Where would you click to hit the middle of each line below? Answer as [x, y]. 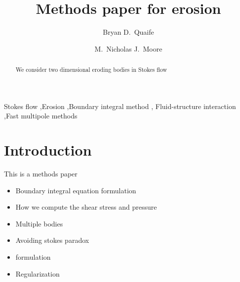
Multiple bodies [39, 223]
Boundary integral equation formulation [76, 190]
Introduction [48, 150]
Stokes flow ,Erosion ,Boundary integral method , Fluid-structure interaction [120, 106]
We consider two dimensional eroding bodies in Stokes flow [91, 70]
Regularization [38, 273]
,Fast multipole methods [41, 116]
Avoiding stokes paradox [52, 240]
